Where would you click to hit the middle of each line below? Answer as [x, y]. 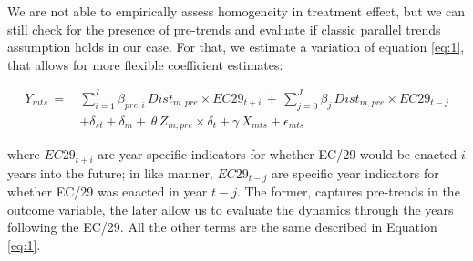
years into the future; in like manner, [110, 172]
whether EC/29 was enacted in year [108, 191]
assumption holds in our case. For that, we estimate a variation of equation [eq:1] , [236, 47]
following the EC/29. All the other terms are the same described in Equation [222, 227]
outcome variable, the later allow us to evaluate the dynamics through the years [231, 209]
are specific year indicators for [355, 172]
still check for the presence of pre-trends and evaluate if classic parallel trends [224, 29]
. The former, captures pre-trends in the [348, 191]
